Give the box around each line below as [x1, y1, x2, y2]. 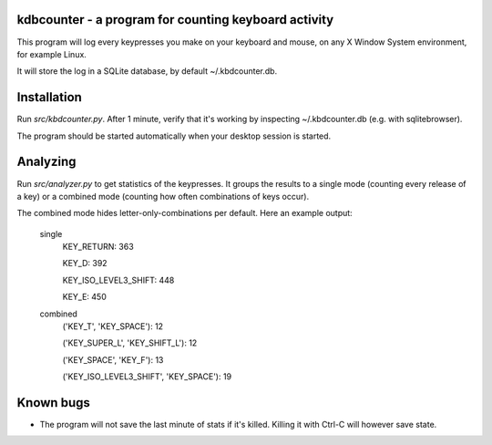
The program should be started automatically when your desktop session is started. [16, 130, 332, 141]
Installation [16, 89, 82, 105]
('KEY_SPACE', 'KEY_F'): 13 [62, 354, 164, 365]
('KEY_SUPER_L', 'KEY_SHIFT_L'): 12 [62, 337, 198, 348]
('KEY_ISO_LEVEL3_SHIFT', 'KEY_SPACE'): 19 [62, 371, 232, 382]
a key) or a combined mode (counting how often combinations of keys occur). [16, 191, 310, 202]
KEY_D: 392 [62, 258, 108, 269]
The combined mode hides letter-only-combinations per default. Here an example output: [16, 208, 353, 219]
